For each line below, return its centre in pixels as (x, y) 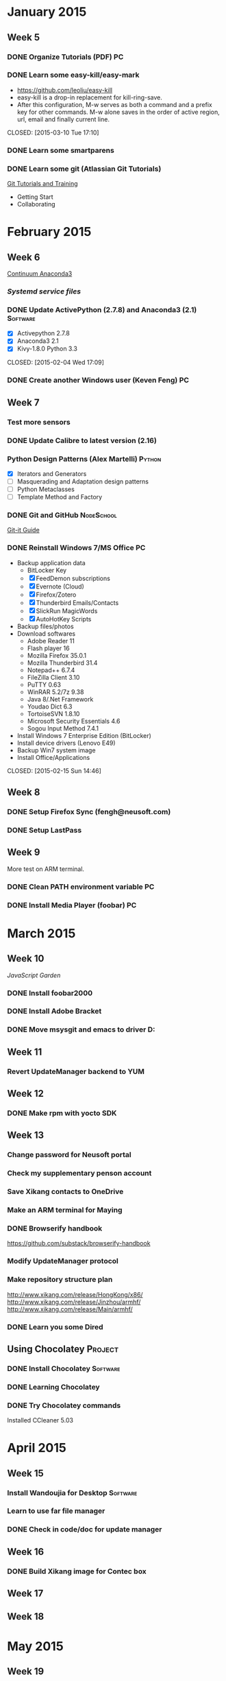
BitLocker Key (47, 570)
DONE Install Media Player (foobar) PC (72, 905)
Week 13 (26, 1135)
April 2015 (37, 1448)
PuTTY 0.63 (44, 684)
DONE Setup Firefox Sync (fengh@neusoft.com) (89, 812)
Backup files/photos (45, 626)
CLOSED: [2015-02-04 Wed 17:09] (56, 362)
